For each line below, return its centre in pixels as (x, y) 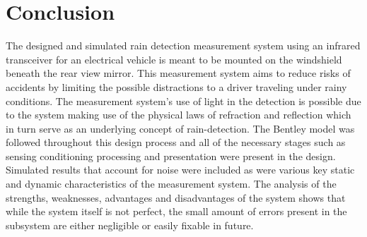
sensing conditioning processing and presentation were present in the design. (171, 156)
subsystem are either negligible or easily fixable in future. (130, 225)
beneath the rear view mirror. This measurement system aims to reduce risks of (178, 73)
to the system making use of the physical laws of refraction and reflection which (179, 115)
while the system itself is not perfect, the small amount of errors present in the (176, 211)
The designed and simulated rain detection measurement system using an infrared (183, 45)
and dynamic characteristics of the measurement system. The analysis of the (171, 184)
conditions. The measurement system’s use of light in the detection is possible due (183, 101)
